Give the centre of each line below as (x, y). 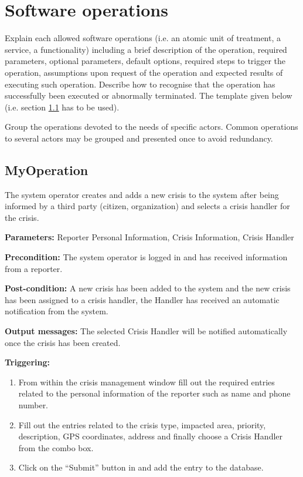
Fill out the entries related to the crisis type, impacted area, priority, (142, 424)
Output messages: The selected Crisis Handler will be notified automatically (146, 331)
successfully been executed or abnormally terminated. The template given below (149, 95)
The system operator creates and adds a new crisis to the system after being (142, 194)
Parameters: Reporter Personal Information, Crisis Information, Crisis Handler (149, 237)
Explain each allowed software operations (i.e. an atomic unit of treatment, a (143, 38)
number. (33, 404)
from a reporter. (34, 268)
